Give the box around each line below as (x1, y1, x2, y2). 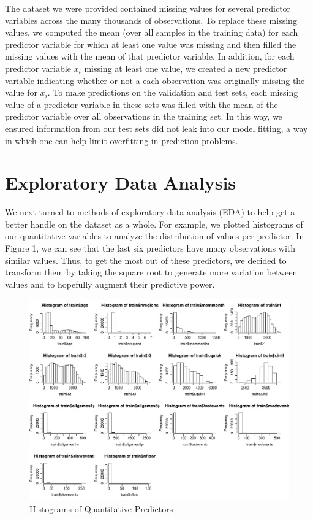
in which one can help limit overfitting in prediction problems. (5, 134, 238, 147)
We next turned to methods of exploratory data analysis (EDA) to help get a (5, 206, 295, 218)
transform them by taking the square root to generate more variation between (5, 266, 298, 279)
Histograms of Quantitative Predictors (29, 502, 173, 515)
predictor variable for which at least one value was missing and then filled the (5, 37, 296, 50)
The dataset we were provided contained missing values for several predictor (5, 2, 291, 14)
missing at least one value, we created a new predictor (84, 61, 287, 74)
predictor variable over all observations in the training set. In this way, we (5, 110, 282, 123)
